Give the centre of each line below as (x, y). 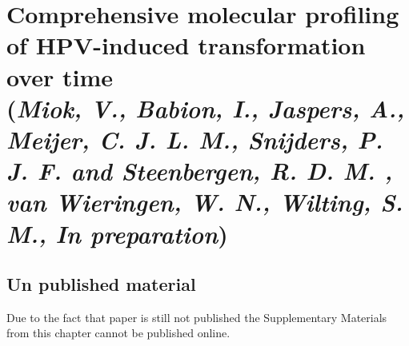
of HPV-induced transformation (186, 45)
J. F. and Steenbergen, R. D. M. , (200, 171)
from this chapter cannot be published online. (118, 333)
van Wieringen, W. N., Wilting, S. (205, 202)
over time (60, 76)
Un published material (101, 284)
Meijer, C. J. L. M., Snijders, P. (195, 139)
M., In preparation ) (117, 233)
